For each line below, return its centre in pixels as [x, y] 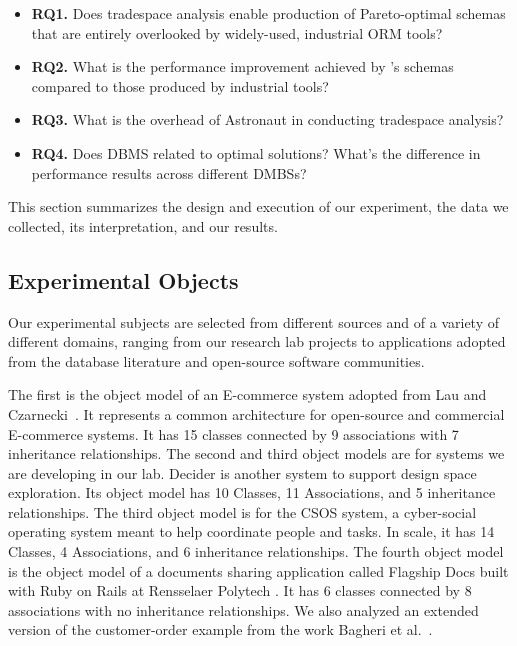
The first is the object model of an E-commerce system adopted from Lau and [247, 394]
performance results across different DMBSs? [169, 172]
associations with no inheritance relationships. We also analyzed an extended [243, 609]
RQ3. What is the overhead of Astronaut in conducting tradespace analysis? [267, 119]
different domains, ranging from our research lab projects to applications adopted [257, 341]
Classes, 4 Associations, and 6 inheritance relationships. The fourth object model [256, 551]
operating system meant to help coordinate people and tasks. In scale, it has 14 [251, 531]
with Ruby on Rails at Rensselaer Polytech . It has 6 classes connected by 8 [240, 590]
